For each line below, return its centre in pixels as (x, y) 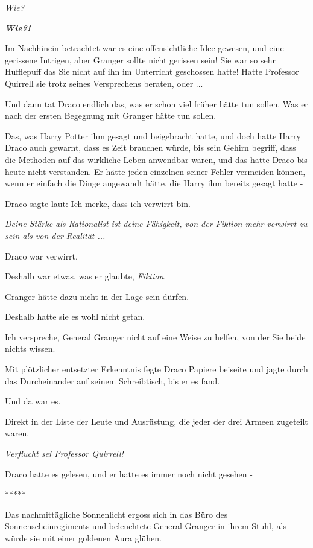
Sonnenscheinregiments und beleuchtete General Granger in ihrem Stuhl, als (146, 526)
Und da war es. (33, 401)
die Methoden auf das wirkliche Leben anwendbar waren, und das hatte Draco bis (156, 159)
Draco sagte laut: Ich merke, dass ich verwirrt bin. (98, 203)
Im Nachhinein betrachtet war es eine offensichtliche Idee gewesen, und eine (144, 48)
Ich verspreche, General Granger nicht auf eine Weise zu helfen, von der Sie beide (155, 336)
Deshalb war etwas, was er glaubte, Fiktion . (86, 276)
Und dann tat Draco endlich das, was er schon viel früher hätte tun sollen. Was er (156, 104)
